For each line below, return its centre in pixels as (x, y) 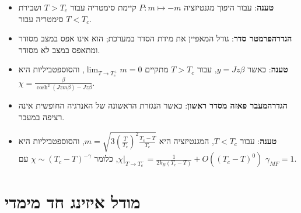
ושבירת (30, 7)
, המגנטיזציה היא (186, 140)
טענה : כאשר (268, 69)
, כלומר (106, 158)
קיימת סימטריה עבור (103, 7)
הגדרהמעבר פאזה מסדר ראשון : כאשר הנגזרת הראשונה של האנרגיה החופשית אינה (153, 105)
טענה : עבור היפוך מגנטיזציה (229, 7)
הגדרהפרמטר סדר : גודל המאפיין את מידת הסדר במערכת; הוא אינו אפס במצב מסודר (155, 38)
